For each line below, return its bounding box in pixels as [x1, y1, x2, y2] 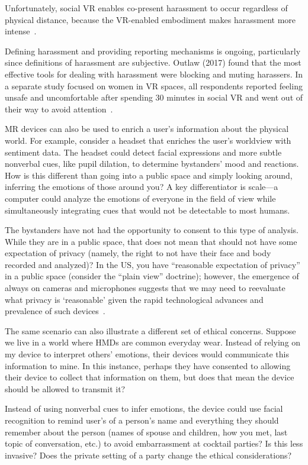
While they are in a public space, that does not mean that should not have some [5, 235, 297, 247]
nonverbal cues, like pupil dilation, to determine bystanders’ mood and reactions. [5, 157, 299, 170]
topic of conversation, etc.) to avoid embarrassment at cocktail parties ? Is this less [5, 437, 303, 450]
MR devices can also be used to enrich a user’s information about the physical [5, 122, 289, 135]
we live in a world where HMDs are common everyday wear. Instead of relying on [5, 336, 301, 348]
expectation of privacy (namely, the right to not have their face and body [5, 247, 271, 259]
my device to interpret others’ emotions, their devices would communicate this [5, 348, 289, 360]
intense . [5, 25, 37, 37]
